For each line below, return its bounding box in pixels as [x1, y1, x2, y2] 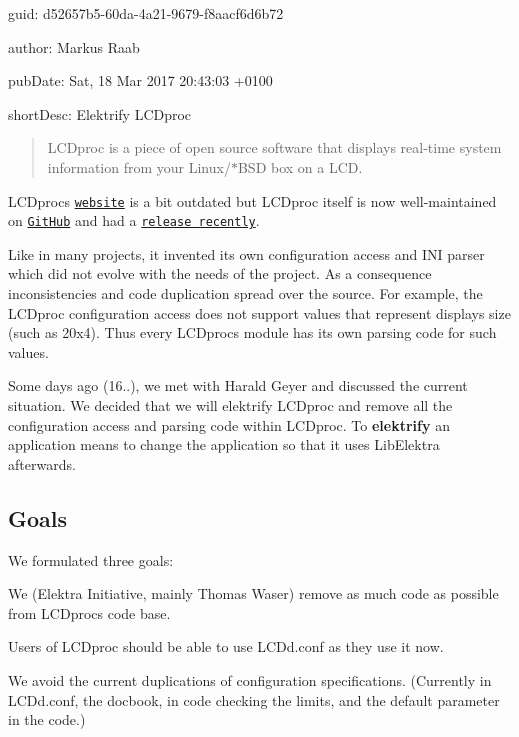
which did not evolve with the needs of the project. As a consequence [8, 263, 432, 284]
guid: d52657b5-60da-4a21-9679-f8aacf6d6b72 [8, 3, 284, 23]
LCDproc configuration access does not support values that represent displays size [8, 302, 511, 323]
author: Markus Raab [8, 36, 140, 57]
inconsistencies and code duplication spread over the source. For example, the [8, 283, 483, 304]
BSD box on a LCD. [237, 156, 363, 177]
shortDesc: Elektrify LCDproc [8, 103, 192, 124]
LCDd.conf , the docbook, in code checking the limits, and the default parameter [8, 689, 500, 710]
